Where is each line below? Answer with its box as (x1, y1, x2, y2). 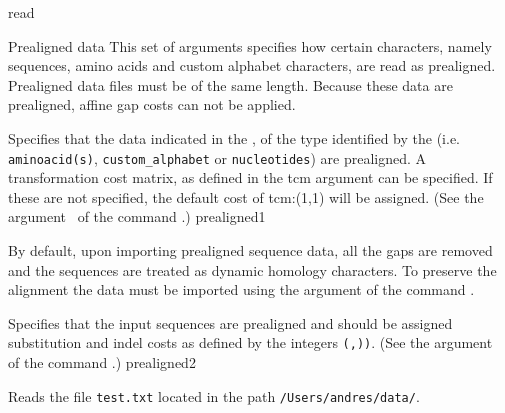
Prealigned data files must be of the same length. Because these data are (8, 74, 453, 95)
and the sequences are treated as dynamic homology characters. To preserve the (8, 259, 497, 280)
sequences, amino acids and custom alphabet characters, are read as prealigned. (8, 55, 496, 76)
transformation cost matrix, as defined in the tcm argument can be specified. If (8, 167, 493, 188)
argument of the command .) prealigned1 (8, 206, 266, 227)
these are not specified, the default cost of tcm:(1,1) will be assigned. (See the (8, 186, 484, 207)
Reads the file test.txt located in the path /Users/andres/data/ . (8, 385, 420, 406)
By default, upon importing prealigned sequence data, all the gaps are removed (8, 240, 493, 260)
